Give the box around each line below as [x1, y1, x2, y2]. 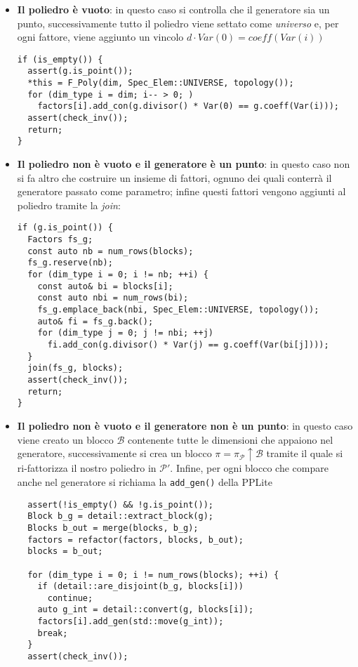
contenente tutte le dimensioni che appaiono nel [127, 432, 333, 447]
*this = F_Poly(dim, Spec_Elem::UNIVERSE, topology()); [27, 78, 294, 88]
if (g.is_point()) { [17, 223, 113, 233]
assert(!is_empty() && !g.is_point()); [27, 499, 213, 510]
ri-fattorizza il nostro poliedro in [17, 461, 157, 475]
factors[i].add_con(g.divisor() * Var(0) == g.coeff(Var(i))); [37, 101, 339, 112]
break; [37, 628, 68, 638]
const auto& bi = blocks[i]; [37, 281, 173, 291]
